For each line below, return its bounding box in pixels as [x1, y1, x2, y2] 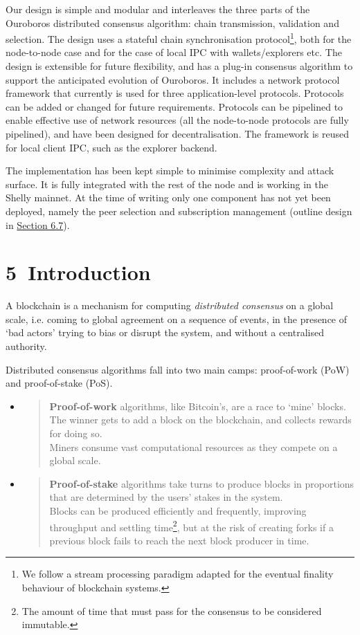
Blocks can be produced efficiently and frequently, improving [49, 504, 307, 517]
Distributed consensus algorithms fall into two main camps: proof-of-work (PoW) [6, 362, 350, 376]
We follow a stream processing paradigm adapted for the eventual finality [21, 567, 334, 581]
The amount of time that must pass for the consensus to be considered [21, 603, 322, 618]
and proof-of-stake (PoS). [6, 376, 113, 390]
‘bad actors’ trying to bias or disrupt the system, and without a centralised [6, 325, 324, 340]
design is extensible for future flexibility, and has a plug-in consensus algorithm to [6, 59, 353, 73]
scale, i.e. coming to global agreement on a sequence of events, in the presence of [6, 311, 348, 326]
